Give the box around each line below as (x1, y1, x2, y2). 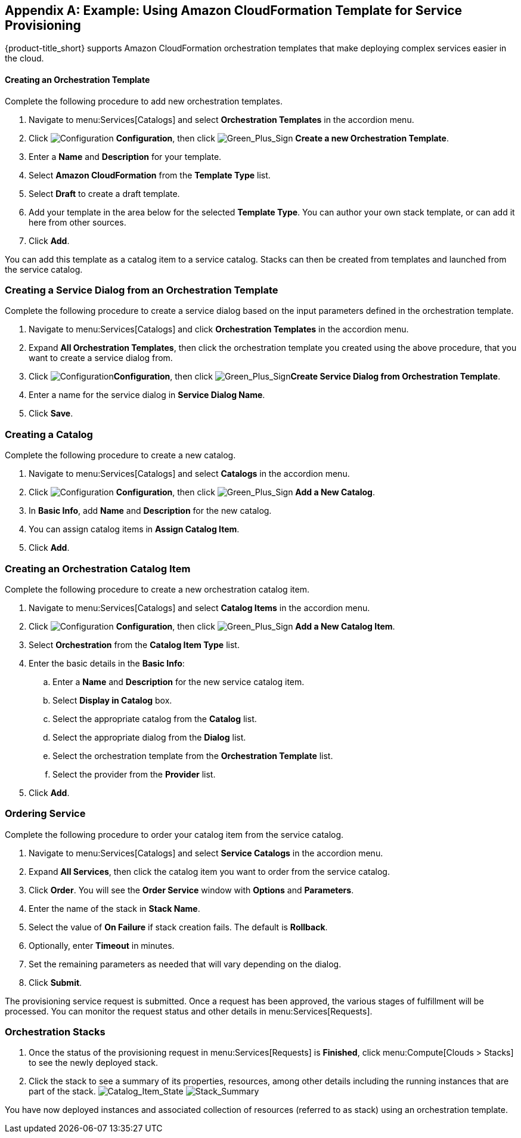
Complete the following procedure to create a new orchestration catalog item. (5, 584, 309, 594)
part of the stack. (29, 1086, 96, 1097)
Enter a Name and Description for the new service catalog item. (52, 676, 305, 687)
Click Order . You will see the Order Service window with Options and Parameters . (29, 884, 354, 895)
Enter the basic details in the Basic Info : (29, 658, 185, 668)
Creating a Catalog (5, 428, 93, 440)
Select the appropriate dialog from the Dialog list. (52, 732, 246, 742)
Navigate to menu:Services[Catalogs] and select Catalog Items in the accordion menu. (29, 602, 370, 613)
